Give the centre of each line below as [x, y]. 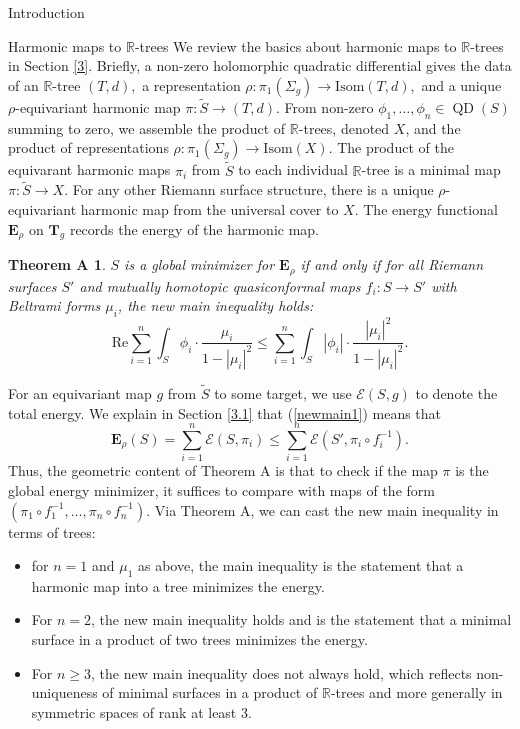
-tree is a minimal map [431, 169]
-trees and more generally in [416, 692]
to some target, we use [283, 393]
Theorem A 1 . [57, 264]
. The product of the [391, 147]
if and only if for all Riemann [392, 264]
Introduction [46, 12]
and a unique [461, 84]
